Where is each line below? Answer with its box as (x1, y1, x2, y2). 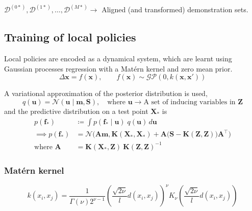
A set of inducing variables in (143, 99, 236, 106)
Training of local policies (4, 29, 136, 45)
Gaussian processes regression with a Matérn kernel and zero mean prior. (4, 63, 233, 74)
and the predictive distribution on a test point (4, 106, 148, 116)
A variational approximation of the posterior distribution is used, (4, 88, 208, 99)
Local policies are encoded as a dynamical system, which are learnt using (4, 53, 232, 64)
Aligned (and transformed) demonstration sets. (102, 4, 248, 15)
